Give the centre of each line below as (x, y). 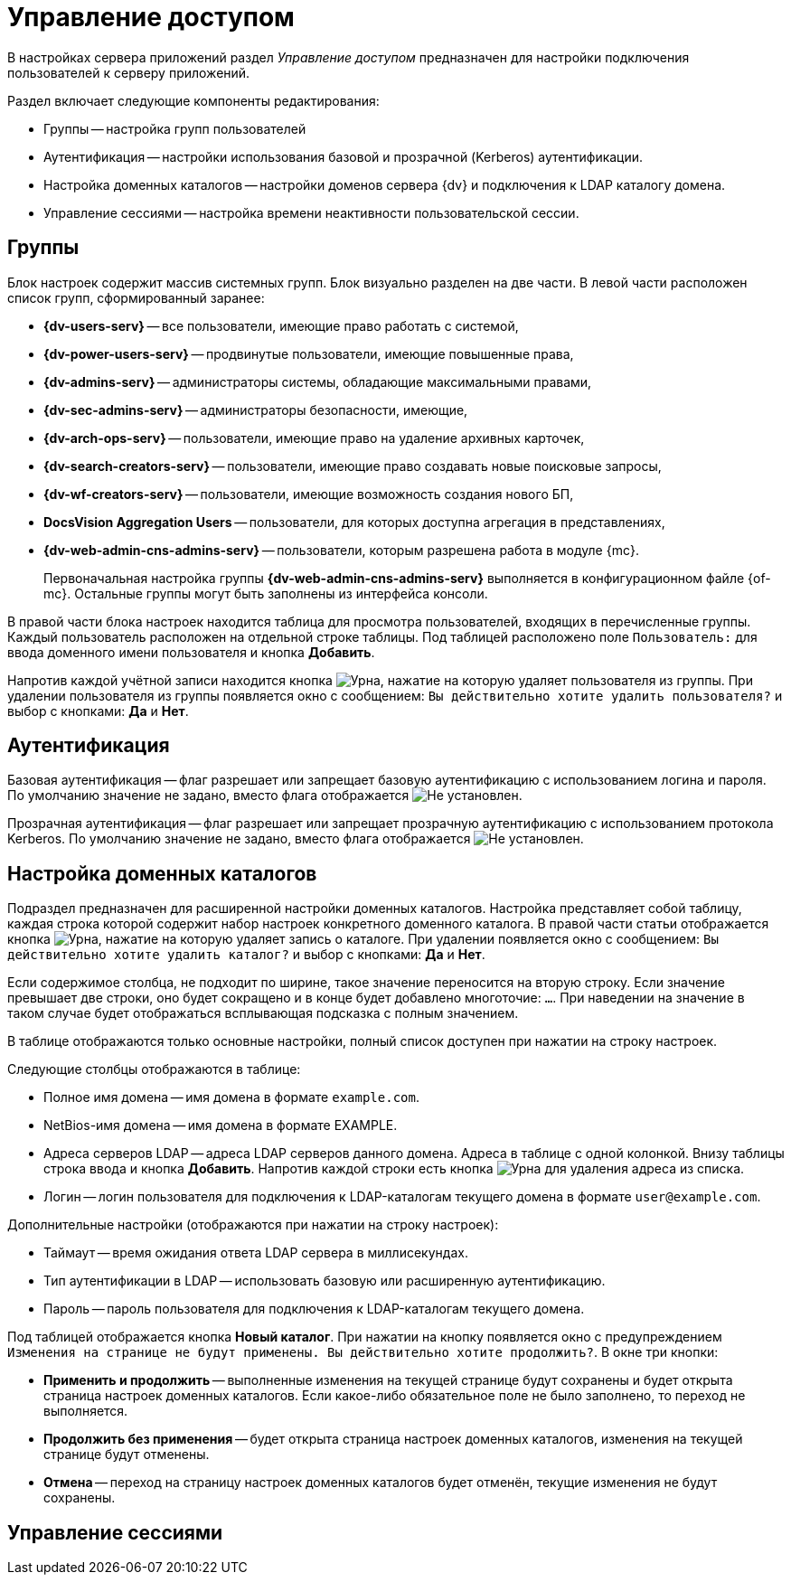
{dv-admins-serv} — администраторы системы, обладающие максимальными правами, (318, 381)
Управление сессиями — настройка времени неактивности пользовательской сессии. (311, 212)
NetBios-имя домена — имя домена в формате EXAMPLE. (221, 1125)
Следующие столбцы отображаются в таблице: (154, 1069)
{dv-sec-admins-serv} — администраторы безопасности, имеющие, (256, 410)
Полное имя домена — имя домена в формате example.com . (231, 1097)
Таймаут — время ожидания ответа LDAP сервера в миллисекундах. (256, 1253)
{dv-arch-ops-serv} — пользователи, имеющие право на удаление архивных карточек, (314, 438)
